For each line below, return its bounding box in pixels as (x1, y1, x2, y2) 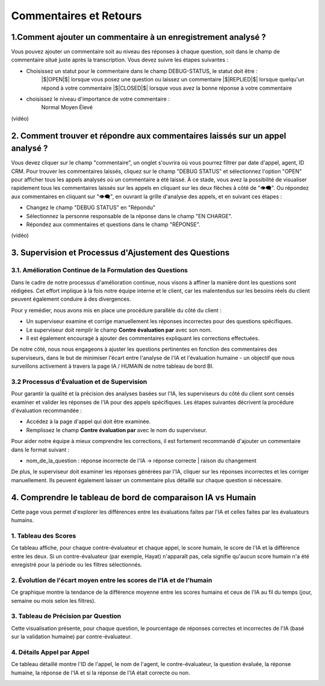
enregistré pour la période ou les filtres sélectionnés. (11, 561, 143, 568)
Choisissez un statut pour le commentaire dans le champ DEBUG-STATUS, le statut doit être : (26, 67, 258, 75)
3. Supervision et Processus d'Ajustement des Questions (11, 248, 230, 258)
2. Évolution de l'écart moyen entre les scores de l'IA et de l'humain (11, 576, 212, 584)
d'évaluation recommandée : (11, 407, 82, 414)
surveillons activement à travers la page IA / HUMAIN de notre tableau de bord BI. (11, 362, 214, 370)
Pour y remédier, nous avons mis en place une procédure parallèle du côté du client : (11, 306, 222, 313)
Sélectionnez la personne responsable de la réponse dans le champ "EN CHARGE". (26, 212, 233, 219)
